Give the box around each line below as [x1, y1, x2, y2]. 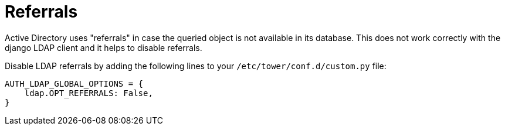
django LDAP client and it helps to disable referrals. [5, 42, 202, 53]
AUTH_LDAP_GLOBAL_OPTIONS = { [5, 78, 144, 88]
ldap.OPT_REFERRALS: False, [24, 88, 153, 98]
